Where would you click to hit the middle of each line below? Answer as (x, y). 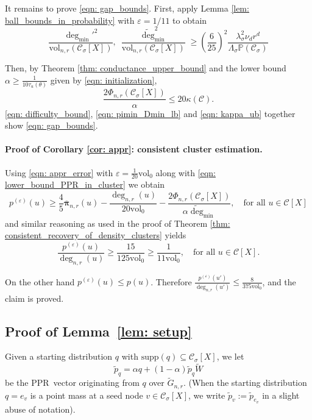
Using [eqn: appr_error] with (59, 172)
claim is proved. (34, 298)
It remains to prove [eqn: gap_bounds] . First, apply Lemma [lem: (127, 8)
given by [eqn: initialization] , (104, 80)
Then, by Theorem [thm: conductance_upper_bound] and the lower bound (146, 68)
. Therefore (171, 281)
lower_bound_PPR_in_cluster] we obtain (85, 184)
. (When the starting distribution (245, 383)
